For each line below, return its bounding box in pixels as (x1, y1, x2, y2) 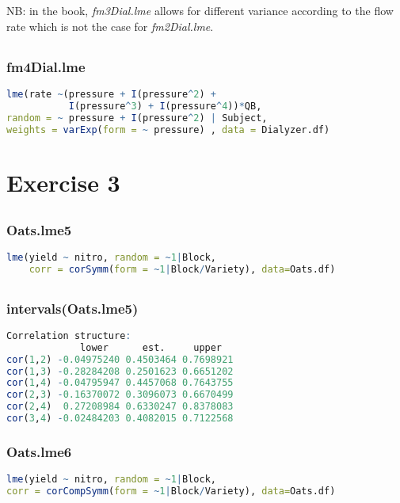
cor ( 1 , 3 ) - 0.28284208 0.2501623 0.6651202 (6, 365, 234, 377)
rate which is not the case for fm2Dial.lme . (6, 17, 214, 34)
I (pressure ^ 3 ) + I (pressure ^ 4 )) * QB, (68, 100, 262, 112)
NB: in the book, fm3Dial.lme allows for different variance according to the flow (6, 2, 394, 18)
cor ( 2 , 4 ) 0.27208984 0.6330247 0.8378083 (6, 401, 234, 413)
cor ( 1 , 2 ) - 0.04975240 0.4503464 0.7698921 (6, 353, 234, 365)
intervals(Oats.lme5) (6, 298, 139, 318)
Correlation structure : (6, 330, 131, 341)
